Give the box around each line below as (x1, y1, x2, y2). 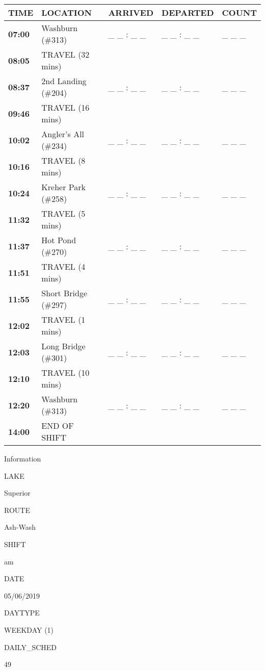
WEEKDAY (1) (4, 624, 54, 635)
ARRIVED (108, 7, 154, 18)
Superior (4, 487, 31, 498)
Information (4, 453, 41, 463)
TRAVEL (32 (41, 48, 90, 60)
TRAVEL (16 (41, 101, 90, 113)
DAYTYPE (4, 607, 40, 618)
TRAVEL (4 (41, 261, 86, 272)
